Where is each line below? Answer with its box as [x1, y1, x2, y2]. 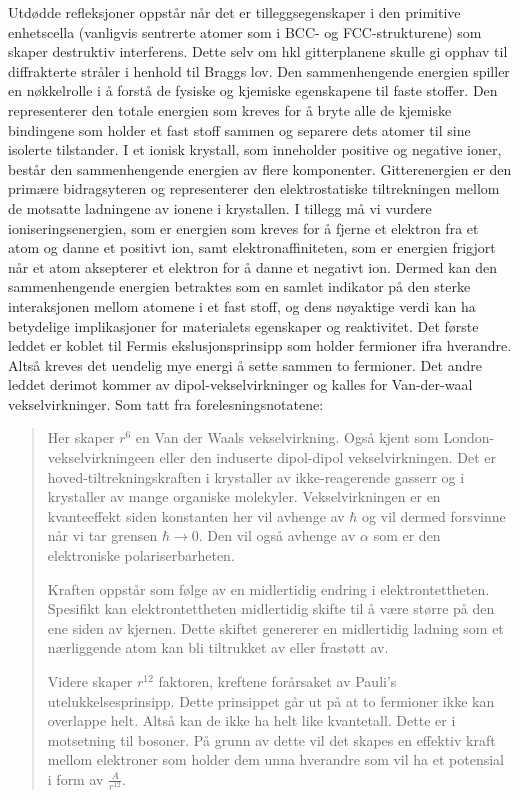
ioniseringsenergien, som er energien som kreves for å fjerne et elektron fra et [8, 217, 479, 238]
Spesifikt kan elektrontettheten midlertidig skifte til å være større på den [47, 598, 495, 619]
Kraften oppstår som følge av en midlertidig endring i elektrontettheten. [47, 578, 490, 599]
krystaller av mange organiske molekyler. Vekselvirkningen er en [47, 486, 441, 507]
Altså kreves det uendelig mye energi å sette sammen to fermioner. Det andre [8, 354, 482, 375]
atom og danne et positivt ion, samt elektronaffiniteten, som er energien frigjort [8, 237, 496, 258]
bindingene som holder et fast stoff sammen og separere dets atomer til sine [8, 119, 471, 140]
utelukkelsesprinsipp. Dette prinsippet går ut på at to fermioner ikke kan [47, 690, 495, 711]
